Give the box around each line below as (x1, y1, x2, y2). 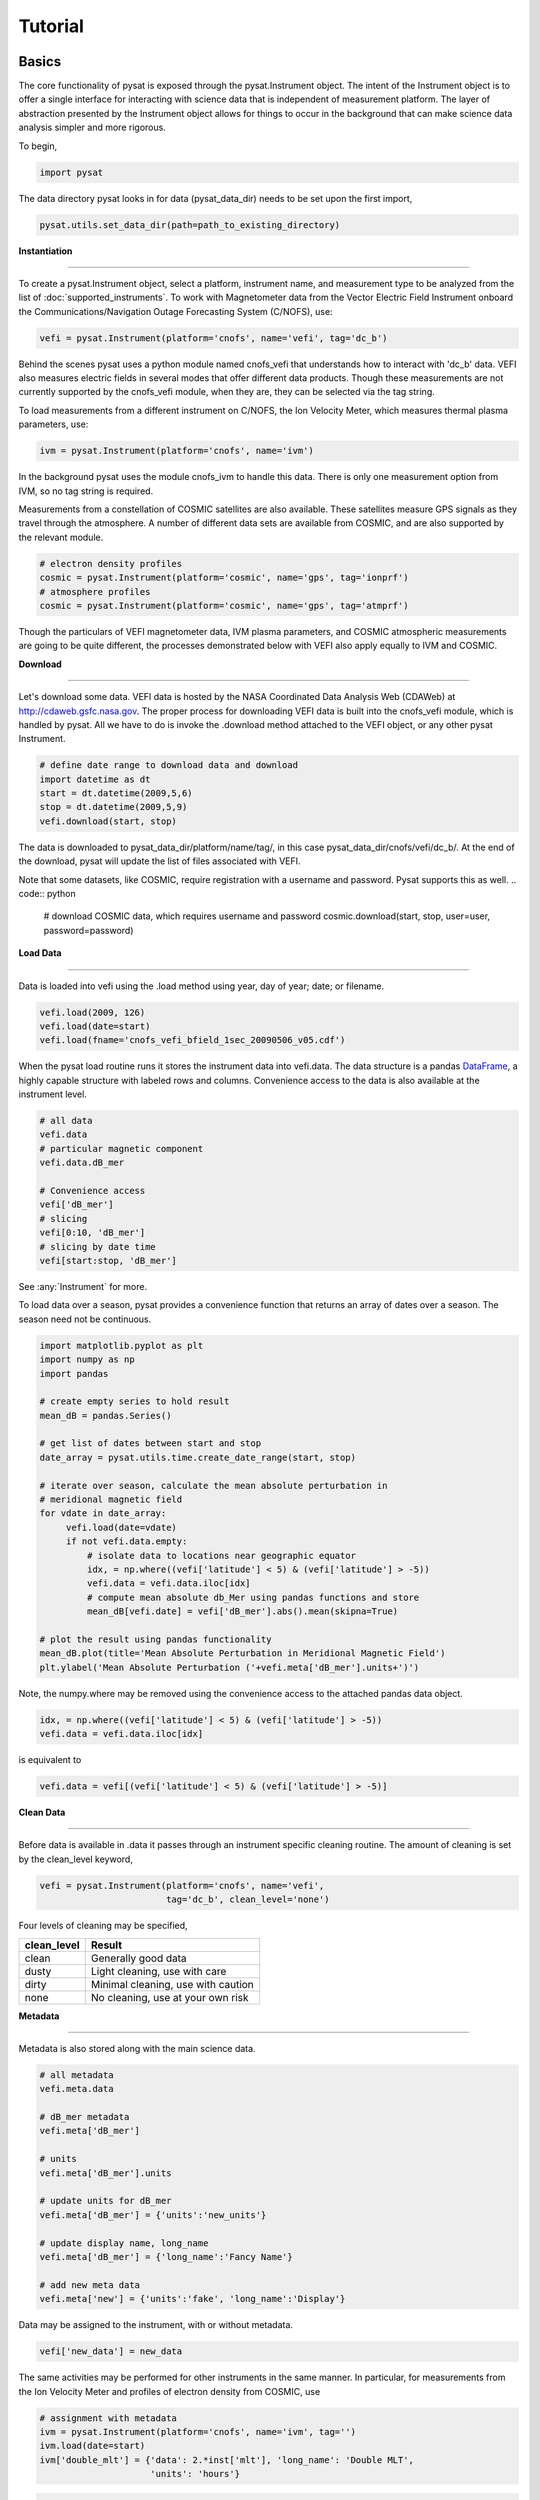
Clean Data (18, 1806, 66, 1819)
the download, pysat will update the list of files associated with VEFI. (18, 855, 301, 867)
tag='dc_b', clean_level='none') (165, 1894, 330, 1905)
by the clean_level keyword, (18, 1853, 134, 1865)
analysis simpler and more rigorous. (18, 121, 167, 134)
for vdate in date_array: (39, 1508, 167, 1519)
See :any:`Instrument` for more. (18, 1280, 148, 1292)
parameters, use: (18, 418, 89, 430)
